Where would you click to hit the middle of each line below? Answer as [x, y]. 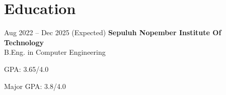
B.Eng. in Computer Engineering [55, 52]
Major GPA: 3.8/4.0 [35, 86]
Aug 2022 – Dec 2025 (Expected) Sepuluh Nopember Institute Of [113, 32]
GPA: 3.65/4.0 [26, 69]
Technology [24, 42]
